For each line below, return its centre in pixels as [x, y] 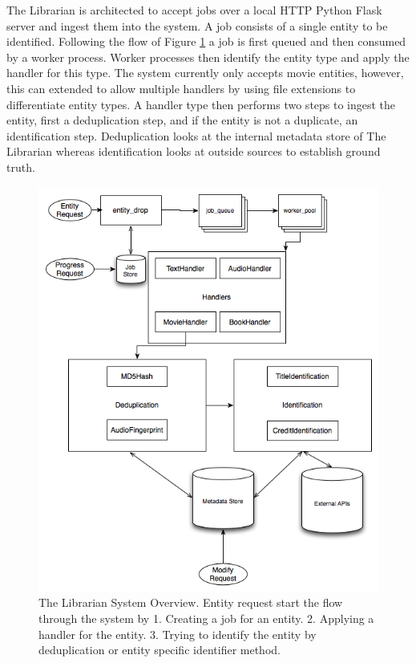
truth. [21, 167]
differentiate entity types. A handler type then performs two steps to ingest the [201, 104]
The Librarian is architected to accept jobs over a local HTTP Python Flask [194, 10]
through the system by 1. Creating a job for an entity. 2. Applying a [206, 618]
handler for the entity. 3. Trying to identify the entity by [178, 634]
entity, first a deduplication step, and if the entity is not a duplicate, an [182, 120]
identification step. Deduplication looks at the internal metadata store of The [196, 135]
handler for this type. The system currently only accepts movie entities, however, [205, 73]
